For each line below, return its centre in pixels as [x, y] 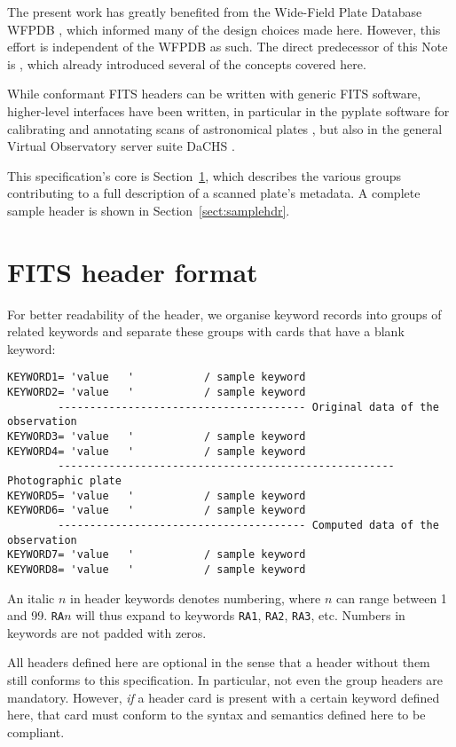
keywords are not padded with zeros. [107, 632]
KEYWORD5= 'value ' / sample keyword [157, 495]
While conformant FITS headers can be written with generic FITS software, [214, 94]
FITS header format [133, 271]
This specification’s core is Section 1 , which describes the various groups [204, 175]
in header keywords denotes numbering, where [196, 598]
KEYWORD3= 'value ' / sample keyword [157, 437]
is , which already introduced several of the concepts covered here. [187, 63]
